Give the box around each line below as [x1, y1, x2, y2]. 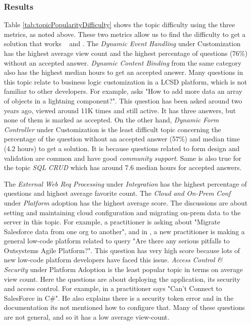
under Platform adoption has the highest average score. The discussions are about [4, 197, 248, 207]
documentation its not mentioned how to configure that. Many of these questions [4, 302, 245, 312]
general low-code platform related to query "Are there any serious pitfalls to [4, 236, 230, 246]
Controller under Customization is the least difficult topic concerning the [4, 124, 221, 134]
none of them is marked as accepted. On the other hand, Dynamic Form [4, 115, 219, 125]
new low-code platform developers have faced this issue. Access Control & [4, 255, 223, 265]
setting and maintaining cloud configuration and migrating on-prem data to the [4, 207, 241, 217]
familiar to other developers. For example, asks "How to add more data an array [4, 86, 243, 96]
